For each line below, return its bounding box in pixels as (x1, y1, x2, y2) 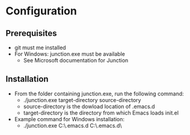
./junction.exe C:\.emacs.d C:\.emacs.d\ (23, 122, 122, 129)
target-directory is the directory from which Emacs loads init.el (23, 109, 179, 116)
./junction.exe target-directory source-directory (23, 96, 141, 103)
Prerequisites (5, 28, 57, 38)
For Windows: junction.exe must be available (14, 50, 126, 58)
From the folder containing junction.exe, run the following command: (14, 90, 184, 97)
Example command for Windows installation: (14, 115, 124, 122)
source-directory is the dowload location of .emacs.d (23, 103, 155, 110)
